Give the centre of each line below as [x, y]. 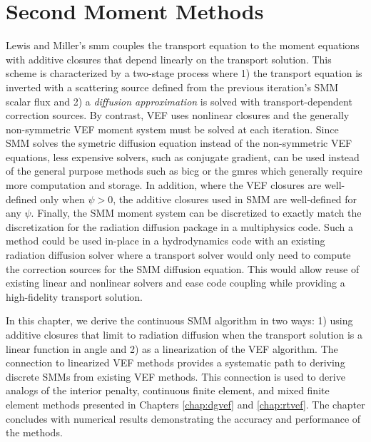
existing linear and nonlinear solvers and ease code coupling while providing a [176, 283]
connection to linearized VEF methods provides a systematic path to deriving [176, 363]
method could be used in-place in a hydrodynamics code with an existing [166, 241]
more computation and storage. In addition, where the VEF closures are [164, 185]
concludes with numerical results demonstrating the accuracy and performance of [183, 418]
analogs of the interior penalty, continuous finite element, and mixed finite [168, 390]
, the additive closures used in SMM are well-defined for [235, 199]
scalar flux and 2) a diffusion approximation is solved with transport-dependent [179, 101]
